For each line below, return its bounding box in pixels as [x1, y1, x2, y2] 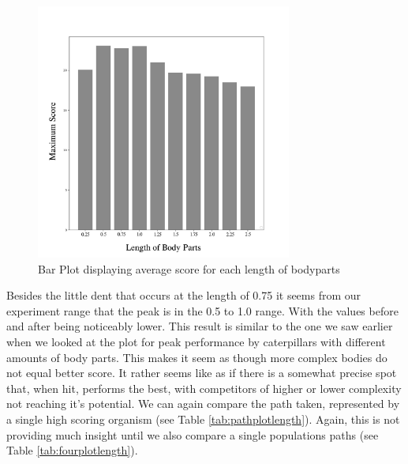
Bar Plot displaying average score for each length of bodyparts [38, 260, 340, 277]
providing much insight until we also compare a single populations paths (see [6, 426, 379, 443]
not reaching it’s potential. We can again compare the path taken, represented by [6, 395, 400, 412]
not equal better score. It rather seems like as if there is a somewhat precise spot [6, 364, 397, 381]
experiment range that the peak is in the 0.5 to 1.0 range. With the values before [6, 302, 399, 319]
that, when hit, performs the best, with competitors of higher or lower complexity [6, 379, 402, 396]
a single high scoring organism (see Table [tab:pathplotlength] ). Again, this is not [6, 410, 400, 427]
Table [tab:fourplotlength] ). [6, 442, 138, 458]
